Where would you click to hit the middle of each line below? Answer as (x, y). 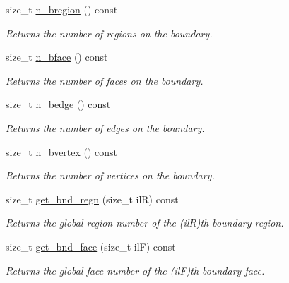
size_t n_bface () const (57, 57)
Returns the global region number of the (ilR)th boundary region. (145, 223)
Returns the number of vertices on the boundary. (110, 175)
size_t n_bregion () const (62, 9)
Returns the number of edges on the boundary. (105, 127)
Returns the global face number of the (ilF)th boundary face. (135, 270)
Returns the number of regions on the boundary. (109, 33)
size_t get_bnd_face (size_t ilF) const (91, 246)
